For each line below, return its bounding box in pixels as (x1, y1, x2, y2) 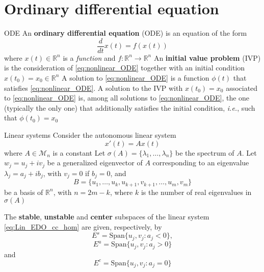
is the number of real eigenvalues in (141, 186, 252, 197)
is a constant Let (52, 147, 105, 158)
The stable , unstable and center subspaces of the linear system (4, 211, 209, 222)
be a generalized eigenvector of (47, 157, 143, 168)
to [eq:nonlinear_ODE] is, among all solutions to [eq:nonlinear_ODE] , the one (4, 92, 250, 103)
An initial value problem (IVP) (153, 52, 261, 63)
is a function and (63, 52, 116, 63)
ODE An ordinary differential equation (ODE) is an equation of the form (4, 28, 247, 38)
